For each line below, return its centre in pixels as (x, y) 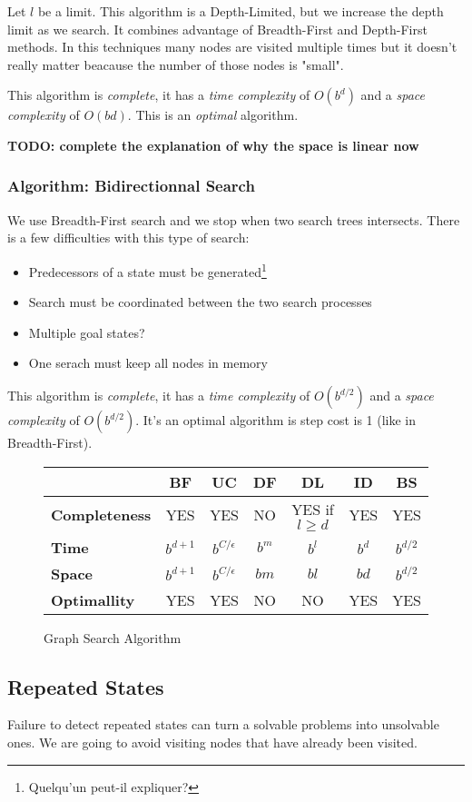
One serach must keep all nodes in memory (148, 363)
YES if (313, 509)
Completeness (101, 515)
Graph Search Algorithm (113, 637)
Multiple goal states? (87, 332)
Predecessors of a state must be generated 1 (147, 270)
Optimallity (93, 599)
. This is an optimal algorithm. (213, 115)
